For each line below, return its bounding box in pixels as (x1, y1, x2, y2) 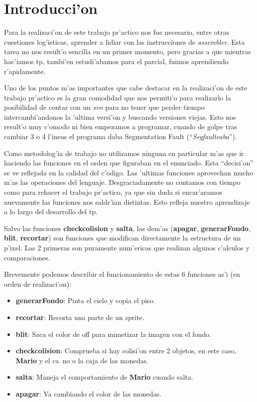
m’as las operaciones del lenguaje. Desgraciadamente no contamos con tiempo (4, 177, 241, 187)
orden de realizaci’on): (4, 278, 72, 289)
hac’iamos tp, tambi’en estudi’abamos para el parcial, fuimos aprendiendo (4, 56, 229, 66)
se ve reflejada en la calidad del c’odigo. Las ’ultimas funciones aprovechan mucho (4, 167, 254, 177)
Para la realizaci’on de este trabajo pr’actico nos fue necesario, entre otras (4, 27, 230, 37)
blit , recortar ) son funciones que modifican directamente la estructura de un (4, 233, 241, 243)
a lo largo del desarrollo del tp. (4, 206, 98, 217)
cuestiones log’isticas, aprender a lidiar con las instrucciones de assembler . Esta (4, 36, 245, 47)
